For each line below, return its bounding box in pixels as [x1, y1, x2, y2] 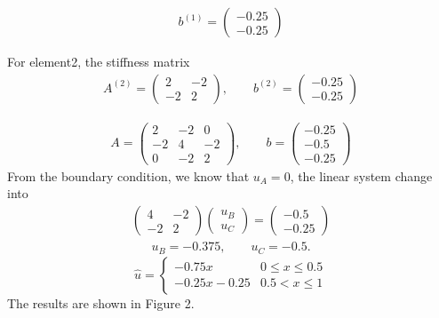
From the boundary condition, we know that [7, 166, 250, 185]
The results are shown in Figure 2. [7, 293, 195, 312]
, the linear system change [290, 166, 433, 185]
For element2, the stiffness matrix [7, 52, 190, 71]
